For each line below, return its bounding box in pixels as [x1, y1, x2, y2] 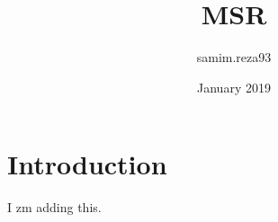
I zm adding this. [7, 198, 102, 217]
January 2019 [197, 77, 271, 96]
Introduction [7, 146, 167, 182]
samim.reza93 [196, 48, 272, 67]
